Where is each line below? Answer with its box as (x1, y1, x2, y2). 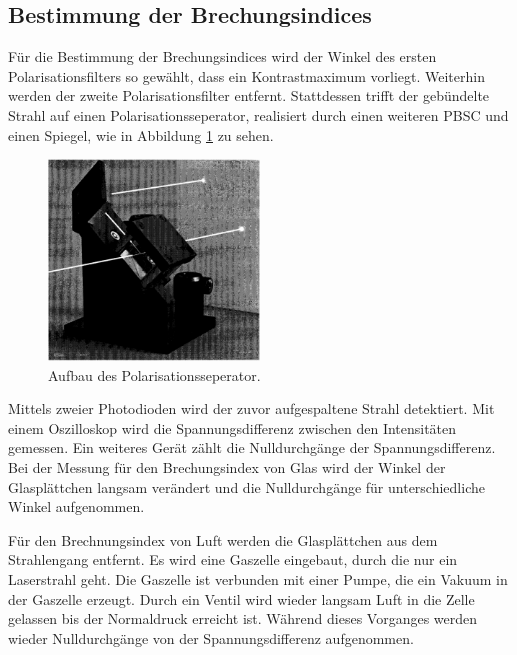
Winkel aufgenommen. (8, 496, 145, 517)
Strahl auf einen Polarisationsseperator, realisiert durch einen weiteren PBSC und (8, 104, 509, 125)
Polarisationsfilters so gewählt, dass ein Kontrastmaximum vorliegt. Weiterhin (8, 65, 485, 86)
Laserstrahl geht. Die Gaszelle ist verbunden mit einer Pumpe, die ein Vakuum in (8, 569, 508, 589)
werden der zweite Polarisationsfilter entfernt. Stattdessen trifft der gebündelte (8, 85, 490, 106)
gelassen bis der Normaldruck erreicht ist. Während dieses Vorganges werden (8, 608, 478, 629)
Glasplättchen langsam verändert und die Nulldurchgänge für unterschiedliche (8, 476, 485, 497)
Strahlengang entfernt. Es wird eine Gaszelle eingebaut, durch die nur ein (8, 549, 458, 570)
